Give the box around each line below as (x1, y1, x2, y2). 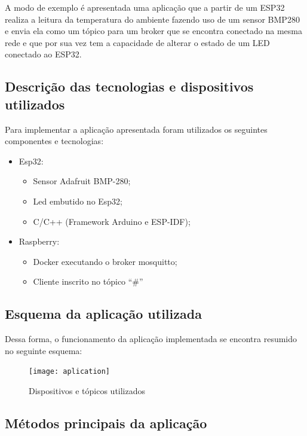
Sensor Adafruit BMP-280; (33, 175, 131, 187)
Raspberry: (19, 235, 60, 248)
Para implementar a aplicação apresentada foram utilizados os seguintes (5, 123, 268, 135)
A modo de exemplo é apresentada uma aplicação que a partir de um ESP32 (5, 1, 285, 13)
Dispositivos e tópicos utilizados (29, 384, 146, 397)
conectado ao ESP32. (5, 48, 82, 60)
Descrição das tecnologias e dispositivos (5, 77, 254, 96)
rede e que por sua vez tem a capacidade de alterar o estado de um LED (5, 36, 270, 48)
